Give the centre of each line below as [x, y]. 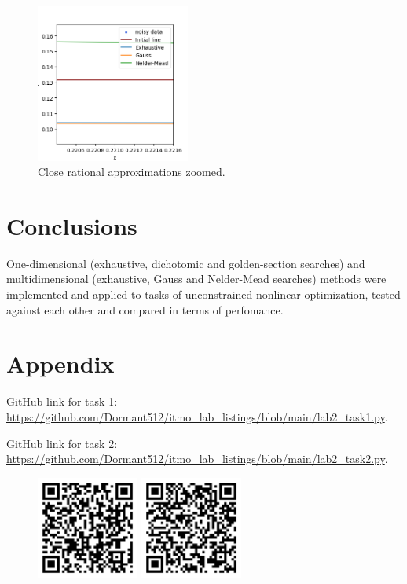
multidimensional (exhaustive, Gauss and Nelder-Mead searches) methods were [196, 279]
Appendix [60, 364]
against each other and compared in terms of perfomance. [145, 309]
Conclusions [72, 225]
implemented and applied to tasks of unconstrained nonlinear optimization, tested [203, 294]
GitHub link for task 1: [62, 401]
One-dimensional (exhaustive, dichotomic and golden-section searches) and [186, 263]
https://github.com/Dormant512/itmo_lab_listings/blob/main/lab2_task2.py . [197, 459]
